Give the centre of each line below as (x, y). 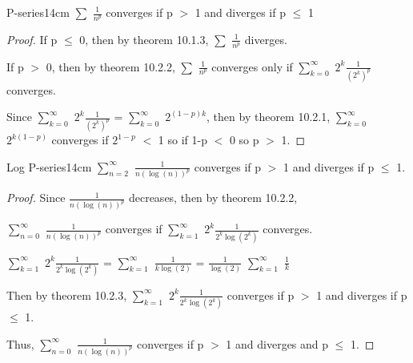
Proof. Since (36, 198)
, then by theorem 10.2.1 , (269, 117)
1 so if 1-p (182, 139)
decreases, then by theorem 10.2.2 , (213, 198)
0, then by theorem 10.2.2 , (110, 66)
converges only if (252, 66)
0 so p (244, 139)
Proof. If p (32, 39)
